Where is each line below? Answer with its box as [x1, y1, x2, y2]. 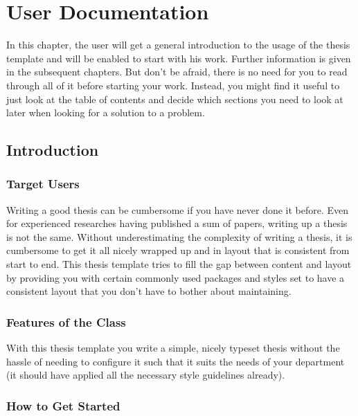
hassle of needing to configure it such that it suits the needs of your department [6, 354, 345, 368]
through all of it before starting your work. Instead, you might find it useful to [6, 78, 340, 92]
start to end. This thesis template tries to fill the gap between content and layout [6, 257, 352, 271]
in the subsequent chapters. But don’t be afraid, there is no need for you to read [6, 64, 348, 79]
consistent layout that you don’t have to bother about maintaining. [6, 284, 292, 298]
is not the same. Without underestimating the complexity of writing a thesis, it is [6, 229, 352, 244]
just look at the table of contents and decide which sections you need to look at [6, 91, 343, 106]
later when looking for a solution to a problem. [6, 105, 205, 120]
